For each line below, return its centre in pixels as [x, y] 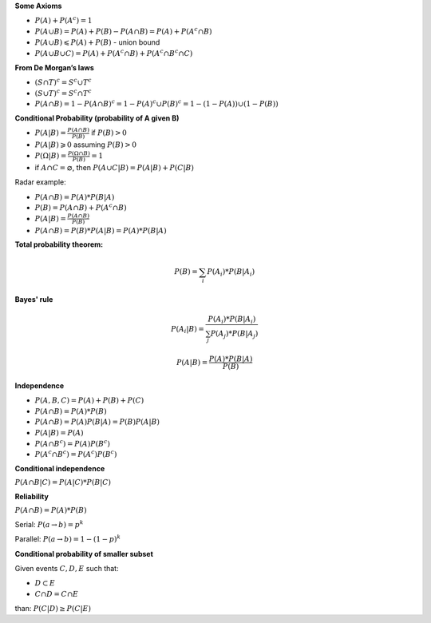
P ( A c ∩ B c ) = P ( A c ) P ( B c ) [76, 454]
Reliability [32, 496]
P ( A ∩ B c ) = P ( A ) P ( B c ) [73, 443]
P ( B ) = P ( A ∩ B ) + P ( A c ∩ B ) [81, 207]
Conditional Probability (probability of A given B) [97, 118]
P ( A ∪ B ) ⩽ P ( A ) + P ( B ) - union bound [97, 42]
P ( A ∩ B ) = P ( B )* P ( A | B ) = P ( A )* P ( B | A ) [101, 230]
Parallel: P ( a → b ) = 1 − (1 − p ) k [68, 539]
